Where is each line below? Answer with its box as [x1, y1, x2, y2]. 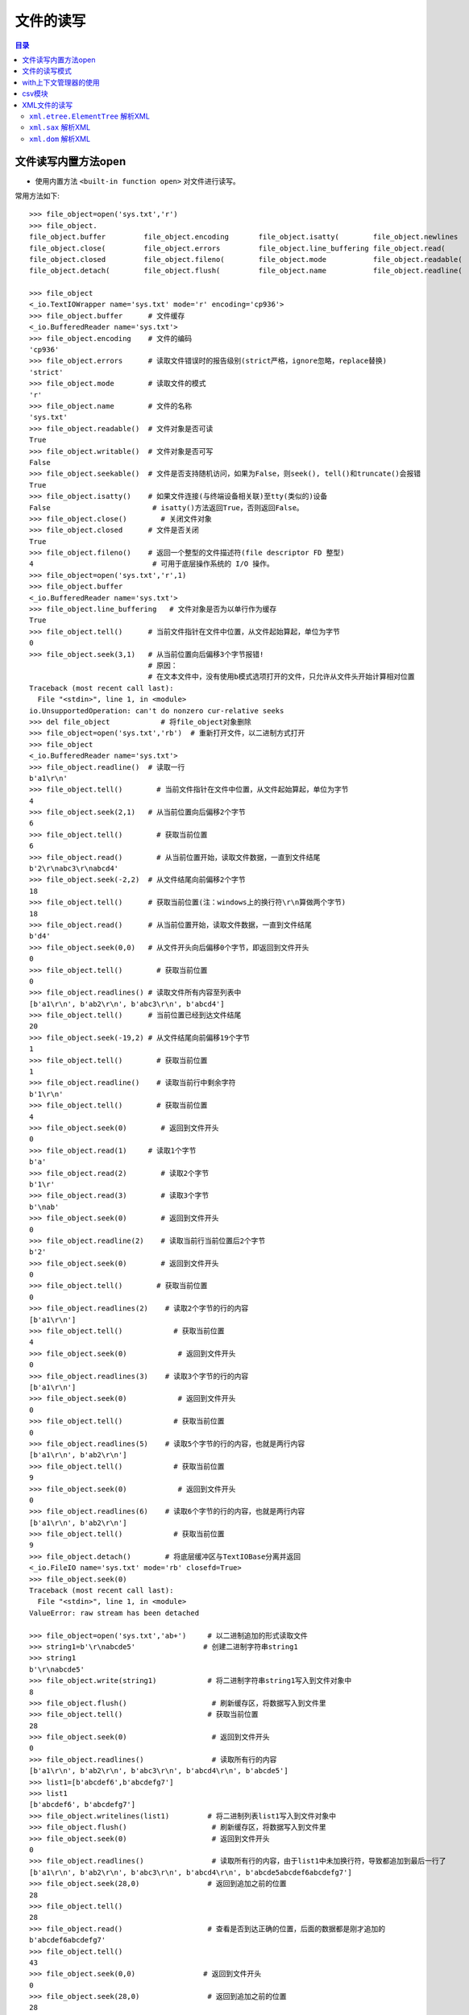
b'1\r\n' [29, 1089, 64, 1099]
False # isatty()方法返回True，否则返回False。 [29, 503, 304, 512]
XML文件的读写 [22, 100, 73, 110]
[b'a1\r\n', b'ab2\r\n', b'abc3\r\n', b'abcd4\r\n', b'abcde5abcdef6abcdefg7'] [29, 1868, 352, 1877]
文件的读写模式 [22, 66, 72, 76]
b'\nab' [29, 1202, 60, 1211]
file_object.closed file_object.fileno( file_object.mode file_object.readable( [29, 255, 463, 264]
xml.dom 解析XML [29, 134, 91, 143]
